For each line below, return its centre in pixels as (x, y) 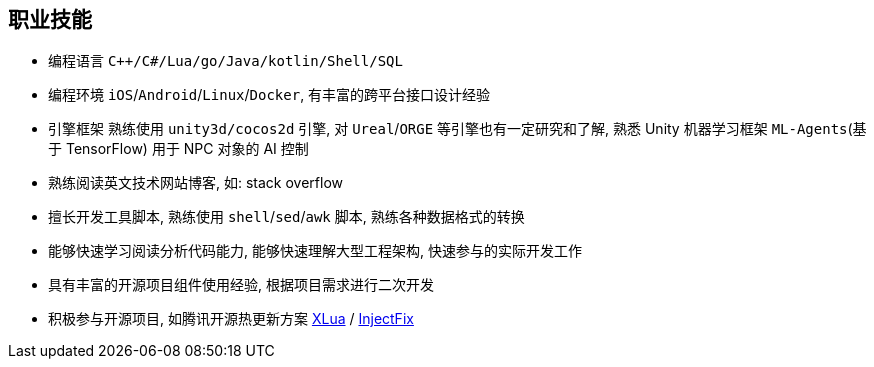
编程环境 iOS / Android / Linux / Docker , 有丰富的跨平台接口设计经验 (269, 95)
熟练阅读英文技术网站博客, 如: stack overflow (195, 183)
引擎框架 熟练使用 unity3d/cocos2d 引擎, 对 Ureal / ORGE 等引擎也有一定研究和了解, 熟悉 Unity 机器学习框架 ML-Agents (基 (457, 129)
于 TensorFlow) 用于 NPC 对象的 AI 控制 (178, 149)
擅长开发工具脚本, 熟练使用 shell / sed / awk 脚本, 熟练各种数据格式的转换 (286, 217)
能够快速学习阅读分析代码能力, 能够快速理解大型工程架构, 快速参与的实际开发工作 (315, 251)
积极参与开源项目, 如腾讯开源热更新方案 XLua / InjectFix (231, 319)
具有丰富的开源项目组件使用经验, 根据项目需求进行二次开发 (241, 285)
